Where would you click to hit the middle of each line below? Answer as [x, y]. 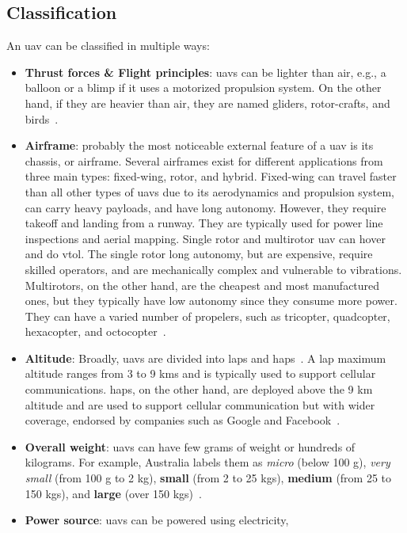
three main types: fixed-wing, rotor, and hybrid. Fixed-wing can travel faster [211, 176]
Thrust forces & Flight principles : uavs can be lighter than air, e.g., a [205, 72]
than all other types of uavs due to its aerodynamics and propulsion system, [209, 191]
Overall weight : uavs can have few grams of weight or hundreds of [190, 446]
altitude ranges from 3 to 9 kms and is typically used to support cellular [200, 373]
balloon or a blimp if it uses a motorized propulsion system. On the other [203, 88]
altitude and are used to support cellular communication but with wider [200, 404]
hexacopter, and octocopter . [95, 331]
